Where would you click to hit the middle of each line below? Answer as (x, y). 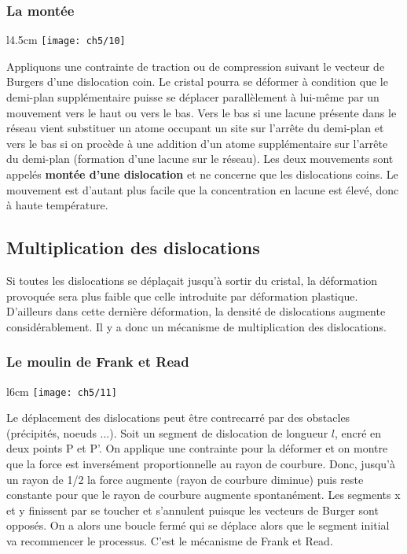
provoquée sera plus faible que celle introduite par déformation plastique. (182, 295)
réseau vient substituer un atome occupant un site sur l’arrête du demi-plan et (195, 128)
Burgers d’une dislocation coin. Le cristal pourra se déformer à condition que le (197, 81)
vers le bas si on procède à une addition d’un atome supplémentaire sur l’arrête (197, 143)
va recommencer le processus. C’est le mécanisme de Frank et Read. (170, 541)
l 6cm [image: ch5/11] (62, 391)
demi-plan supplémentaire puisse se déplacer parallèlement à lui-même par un (193, 97)
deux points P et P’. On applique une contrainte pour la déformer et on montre (197, 448)
